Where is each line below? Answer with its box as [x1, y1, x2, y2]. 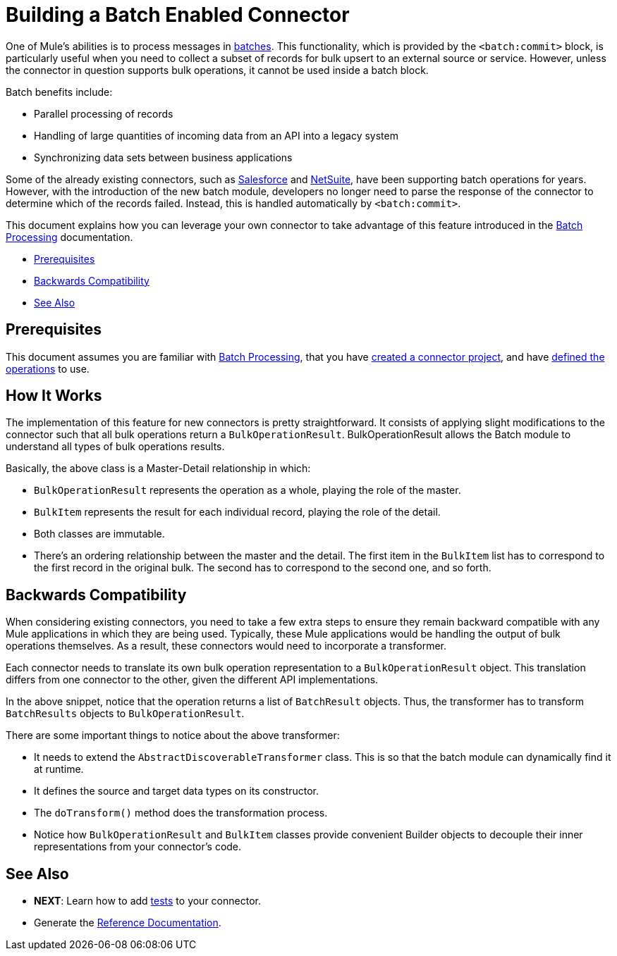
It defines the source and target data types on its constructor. [34, 785, 319, 797]
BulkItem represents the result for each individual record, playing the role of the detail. [34, 506, 441, 519]
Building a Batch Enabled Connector [6, 3, 350, 27]
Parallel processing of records [34, 107, 173, 120]
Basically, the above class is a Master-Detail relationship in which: [6, 462, 311, 475]
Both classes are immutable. [34, 528, 165, 540]
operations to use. [6, 362, 90, 375]
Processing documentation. [6, 230, 133, 243]
